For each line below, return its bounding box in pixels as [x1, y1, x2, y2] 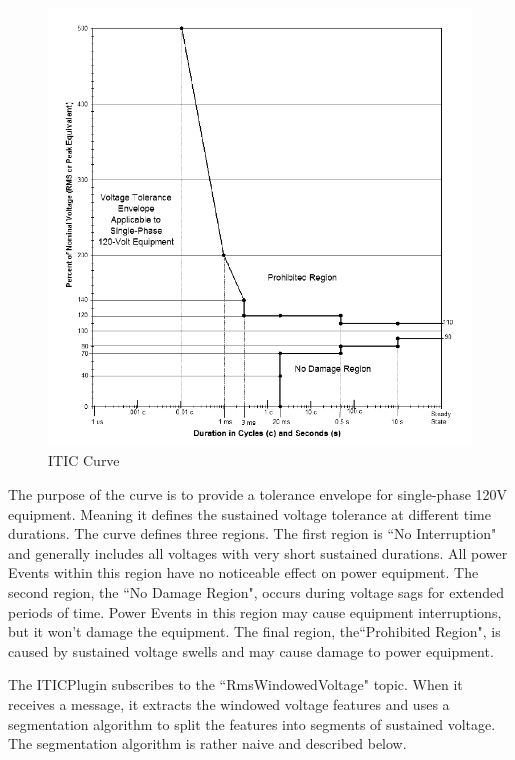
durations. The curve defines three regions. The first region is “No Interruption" [8, 523, 497, 544]
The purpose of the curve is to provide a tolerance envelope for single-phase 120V [8, 484, 508, 504]
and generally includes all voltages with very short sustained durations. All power [8, 542, 508, 563]
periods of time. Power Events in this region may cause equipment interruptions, [8, 601, 502, 622]
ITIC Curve [48, 450, 120, 471]
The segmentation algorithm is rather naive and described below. [8, 733, 407, 754]
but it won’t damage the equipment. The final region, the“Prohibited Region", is [8, 621, 501, 642]
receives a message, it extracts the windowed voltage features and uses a [8, 693, 450, 714]
